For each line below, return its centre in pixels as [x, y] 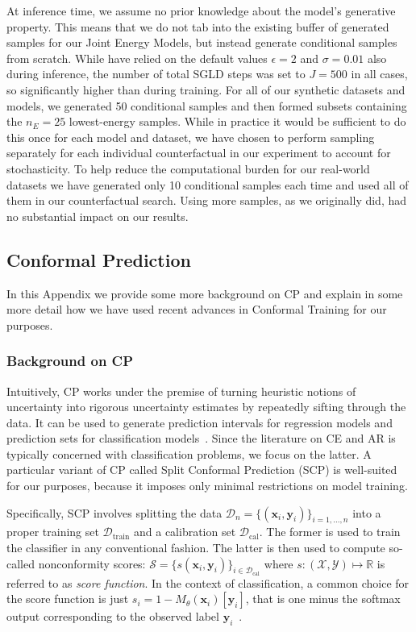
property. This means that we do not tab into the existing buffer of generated [198, 26]
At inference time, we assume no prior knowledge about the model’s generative [201, 10]
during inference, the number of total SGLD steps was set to [156, 74]
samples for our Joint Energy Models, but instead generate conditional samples [202, 42]
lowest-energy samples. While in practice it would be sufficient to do [237, 121]
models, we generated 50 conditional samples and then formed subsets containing [207, 105]
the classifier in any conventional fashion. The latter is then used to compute [196, 548]
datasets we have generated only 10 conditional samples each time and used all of [208, 184]
